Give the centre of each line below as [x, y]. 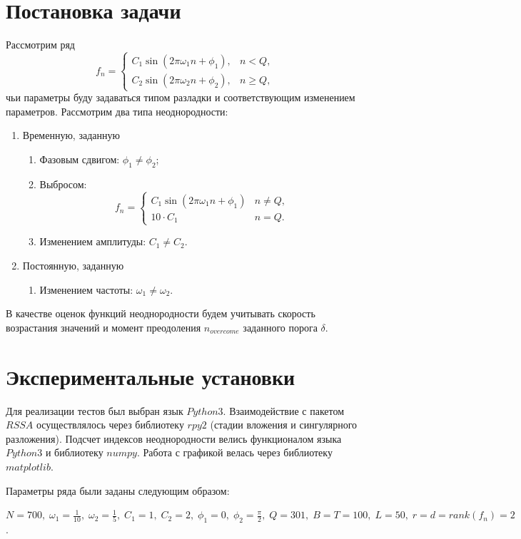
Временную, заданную [71, 135]
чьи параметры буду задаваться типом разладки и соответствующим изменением [181, 97]
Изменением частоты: [86, 289]
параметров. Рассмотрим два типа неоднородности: [117, 111]
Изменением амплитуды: [93, 241]
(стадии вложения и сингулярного [284, 425]
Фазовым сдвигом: [80, 159]
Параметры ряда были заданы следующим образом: [118, 490]
